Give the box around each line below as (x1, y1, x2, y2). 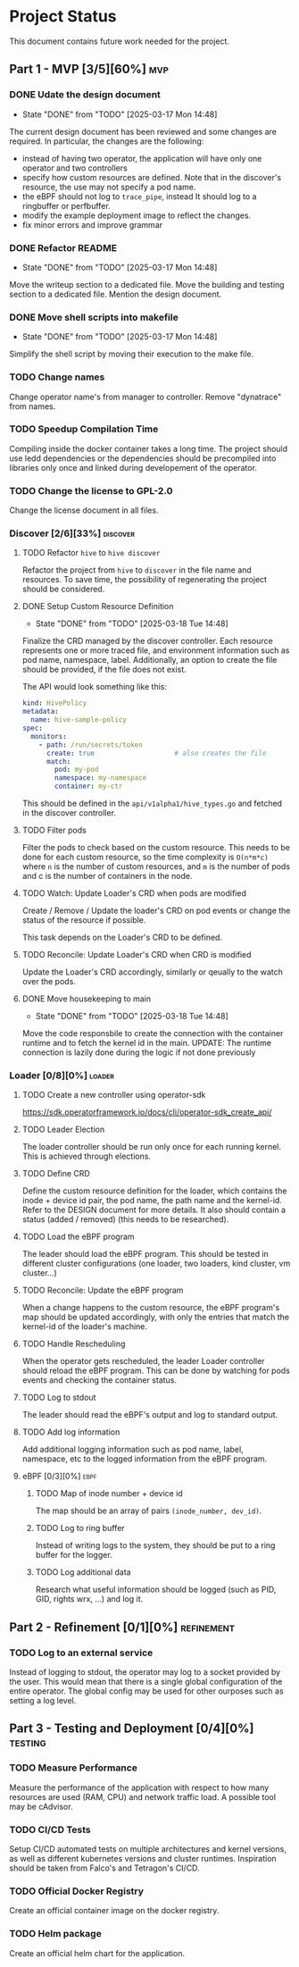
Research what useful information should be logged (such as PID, (35, 1584, 277, 1595)
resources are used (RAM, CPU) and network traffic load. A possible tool (9, 1791, 277, 1802)
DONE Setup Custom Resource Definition (21, 601, 174, 612)
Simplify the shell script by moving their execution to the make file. (9, 348, 254, 359)
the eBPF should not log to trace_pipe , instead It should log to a (21, 190, 257, 202)
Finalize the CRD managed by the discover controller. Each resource (21, 636, 274, 647)
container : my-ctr (54, 782, 123, 791)
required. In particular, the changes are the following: (9, 136, 204, 146)
